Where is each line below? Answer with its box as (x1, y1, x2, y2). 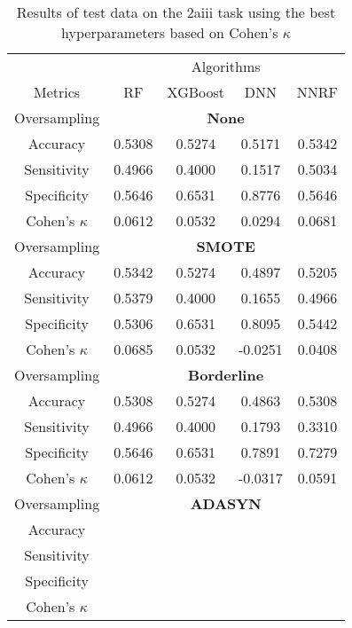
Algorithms (191, 56, 261, 76)
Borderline (188, 365, 264, 385)
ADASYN (190, 493, 262, 514)
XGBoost (167, 82, 225, 102)
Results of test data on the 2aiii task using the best (16, 2, 336, 22)
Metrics (34, 82, 81, 102)
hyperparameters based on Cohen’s (61, 22, 278, 43)
